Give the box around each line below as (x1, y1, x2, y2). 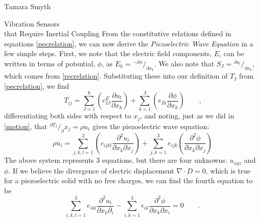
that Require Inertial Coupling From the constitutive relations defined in (4, 28, 231, 39)
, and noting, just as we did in (140, 110, 235, 121)
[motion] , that (4, 120, 47, 131)
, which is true (205, 165, 251, 176)
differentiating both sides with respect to (4, 110, 132, 121)
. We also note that (154, 58, 215, 68)
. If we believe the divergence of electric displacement (8, 165, 174, 176)
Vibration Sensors (4, 18, 60, 29)
